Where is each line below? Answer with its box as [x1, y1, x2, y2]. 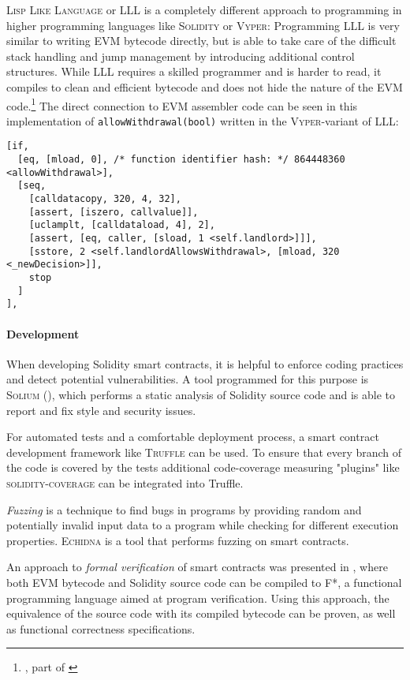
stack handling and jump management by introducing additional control [6, 47, 355, 64]
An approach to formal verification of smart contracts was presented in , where [6, 559, 388, 575]
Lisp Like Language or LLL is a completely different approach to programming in [6, 2, 402, 17]
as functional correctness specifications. [6, 620, 196, 637]
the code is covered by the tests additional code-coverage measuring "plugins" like [6, 459, 400, 476]
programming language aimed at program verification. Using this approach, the [6, 589, 389, 606]
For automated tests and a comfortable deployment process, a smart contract [6, 428, 379, 445]
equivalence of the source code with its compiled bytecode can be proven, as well [6, 605, 396, 622]
